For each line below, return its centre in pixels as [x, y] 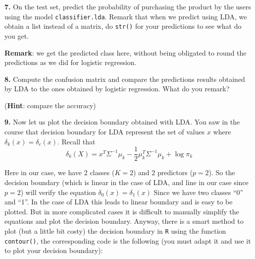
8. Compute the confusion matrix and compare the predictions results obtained [125, 79]
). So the [222, 172]
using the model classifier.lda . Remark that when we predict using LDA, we [126, 16]
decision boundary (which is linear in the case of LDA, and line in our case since [127, 182]
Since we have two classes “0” [199, 192]
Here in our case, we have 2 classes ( [60, 172]
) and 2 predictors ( [163, 172]
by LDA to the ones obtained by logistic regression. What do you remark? [117, 89]
